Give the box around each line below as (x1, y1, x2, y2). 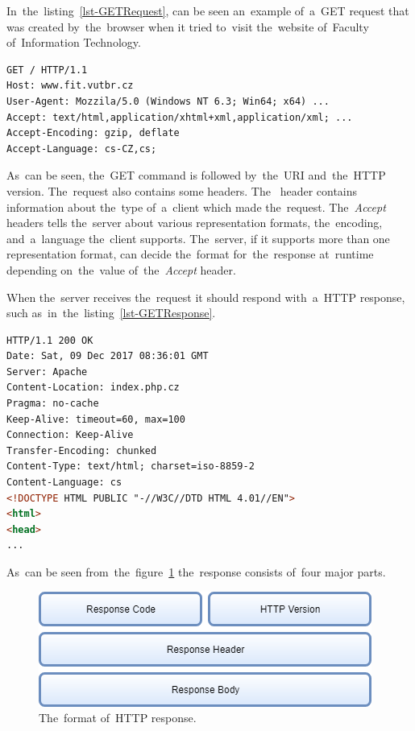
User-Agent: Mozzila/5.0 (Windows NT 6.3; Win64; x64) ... (6, 95, 330, 107)
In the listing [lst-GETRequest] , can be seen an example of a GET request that (6, 2, 409, 19)
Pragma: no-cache (6, 398, 99, 410)
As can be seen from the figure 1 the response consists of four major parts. (6, 564, 386, 580)
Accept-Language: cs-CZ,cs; (6, 142, 157, 155)
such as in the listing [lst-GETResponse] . (6, 304, 216, 321)
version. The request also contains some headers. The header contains (6, 182, 358, 199)
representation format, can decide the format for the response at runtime (6, 246, 374, 262)
